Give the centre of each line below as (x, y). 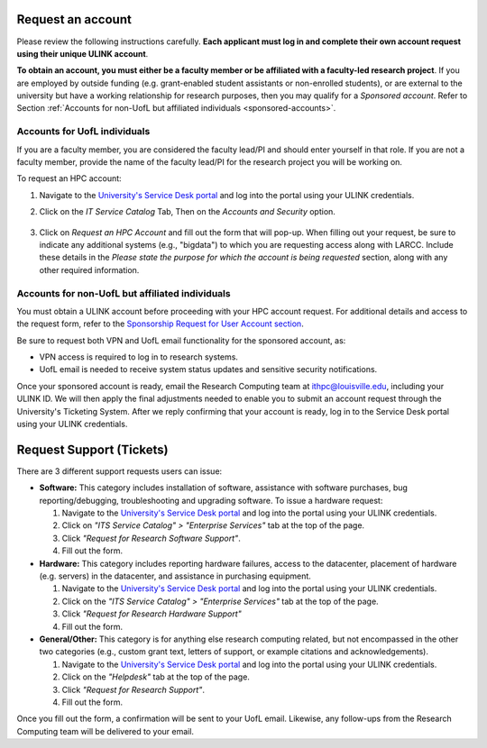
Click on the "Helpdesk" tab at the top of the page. (156, 677)
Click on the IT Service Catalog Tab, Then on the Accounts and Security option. (187, 212)
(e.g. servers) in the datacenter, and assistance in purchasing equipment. (175, 576)
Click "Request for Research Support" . (133, 689)
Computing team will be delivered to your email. (105, 731)
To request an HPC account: (69, 178)
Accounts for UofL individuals (83, 132)
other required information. (89, 269)
